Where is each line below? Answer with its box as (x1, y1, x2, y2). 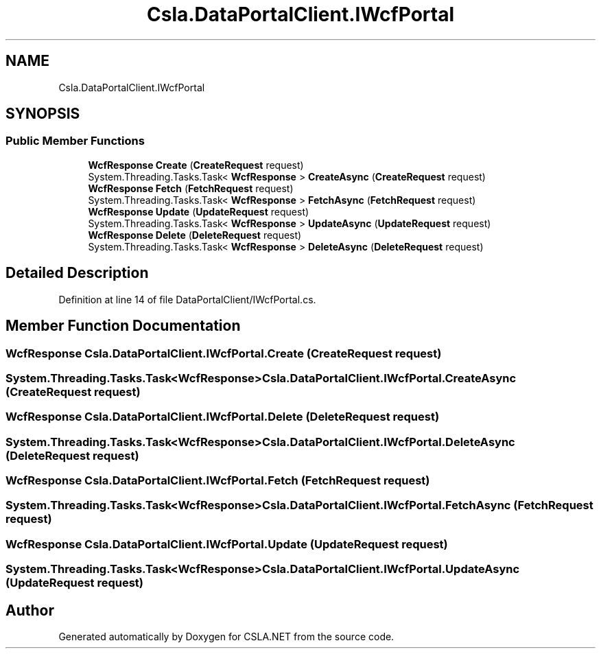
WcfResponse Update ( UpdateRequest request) (88, 205, 309, 218)
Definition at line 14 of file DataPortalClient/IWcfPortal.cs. (58, 293, 316, 305)
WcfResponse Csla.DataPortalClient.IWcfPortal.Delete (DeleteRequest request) (5, 410, 440, 424)
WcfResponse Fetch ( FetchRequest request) (88, 182, 294, 194)
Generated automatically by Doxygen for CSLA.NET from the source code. (58, 630, 394, 642)
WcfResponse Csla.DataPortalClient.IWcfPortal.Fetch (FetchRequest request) (5, 474, 430, 487)
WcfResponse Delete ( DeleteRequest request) (88, 229, 302, 241)
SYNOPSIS (5, 105, 80, 123)
